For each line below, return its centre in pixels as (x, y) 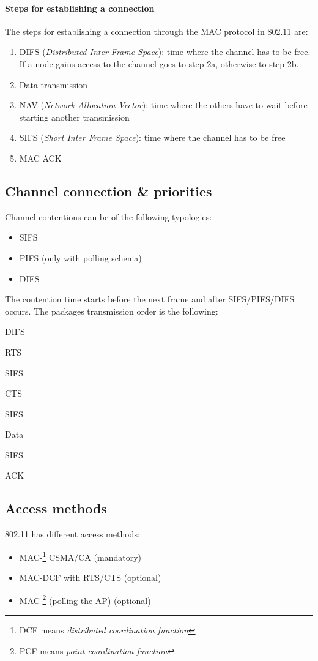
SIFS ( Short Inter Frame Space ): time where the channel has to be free (152, 137)
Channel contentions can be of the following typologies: (109, 216)
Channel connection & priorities (109, 191)
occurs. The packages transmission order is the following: (112, 311)
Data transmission (54, 84)
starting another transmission (74, 117)
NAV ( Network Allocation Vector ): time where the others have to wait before (163, 105)
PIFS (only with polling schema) (80, 257)
